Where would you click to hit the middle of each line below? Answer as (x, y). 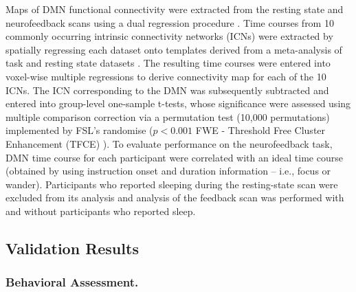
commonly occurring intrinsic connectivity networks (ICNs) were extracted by (169, 36)
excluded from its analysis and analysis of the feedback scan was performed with (175, 198)
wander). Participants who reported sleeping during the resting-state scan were (172, 184)
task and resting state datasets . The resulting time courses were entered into (168, 63)
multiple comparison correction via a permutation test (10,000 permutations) (168, 116)
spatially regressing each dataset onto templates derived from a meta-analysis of (174, 49)
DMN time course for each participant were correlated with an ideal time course (174, 157)
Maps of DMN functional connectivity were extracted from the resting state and (175, 9)
